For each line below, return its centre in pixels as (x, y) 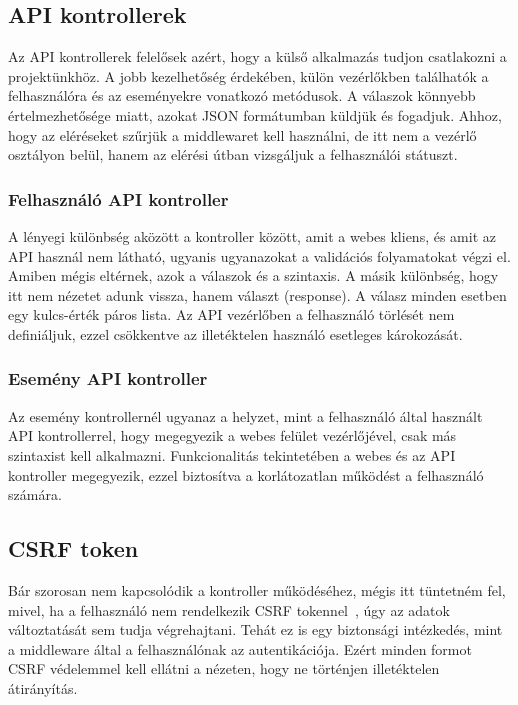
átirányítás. (43, 687)
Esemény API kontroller (108, 378)
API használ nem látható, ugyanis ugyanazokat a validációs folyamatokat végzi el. (259, 255)
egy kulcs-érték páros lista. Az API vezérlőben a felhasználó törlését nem (231, 314)
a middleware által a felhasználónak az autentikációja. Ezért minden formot (240, 648)
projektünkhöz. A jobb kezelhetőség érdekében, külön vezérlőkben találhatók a (248, 75)
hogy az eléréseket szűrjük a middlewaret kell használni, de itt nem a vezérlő (242, 134)
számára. (35, 494)
